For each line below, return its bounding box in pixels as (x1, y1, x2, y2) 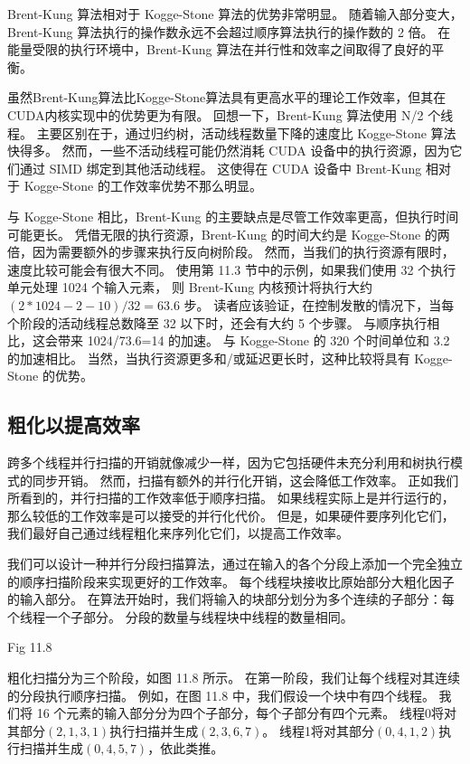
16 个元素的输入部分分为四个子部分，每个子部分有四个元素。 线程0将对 (36, 703, 456, 722)
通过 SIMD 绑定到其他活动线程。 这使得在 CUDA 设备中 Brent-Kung (19, 158, 422, 177)
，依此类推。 (147, 739, 224, 758)
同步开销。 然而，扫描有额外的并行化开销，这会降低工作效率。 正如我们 (32, 470, 459, 489)
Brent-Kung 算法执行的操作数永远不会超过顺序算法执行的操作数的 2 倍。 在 (7, 22, 451, 41)
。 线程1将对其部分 (262, 721, 375, 740)
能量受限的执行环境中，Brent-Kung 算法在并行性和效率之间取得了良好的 (7, 40, 432, 59)
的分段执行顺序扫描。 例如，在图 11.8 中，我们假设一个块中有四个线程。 (7, 685, 435, 704)
